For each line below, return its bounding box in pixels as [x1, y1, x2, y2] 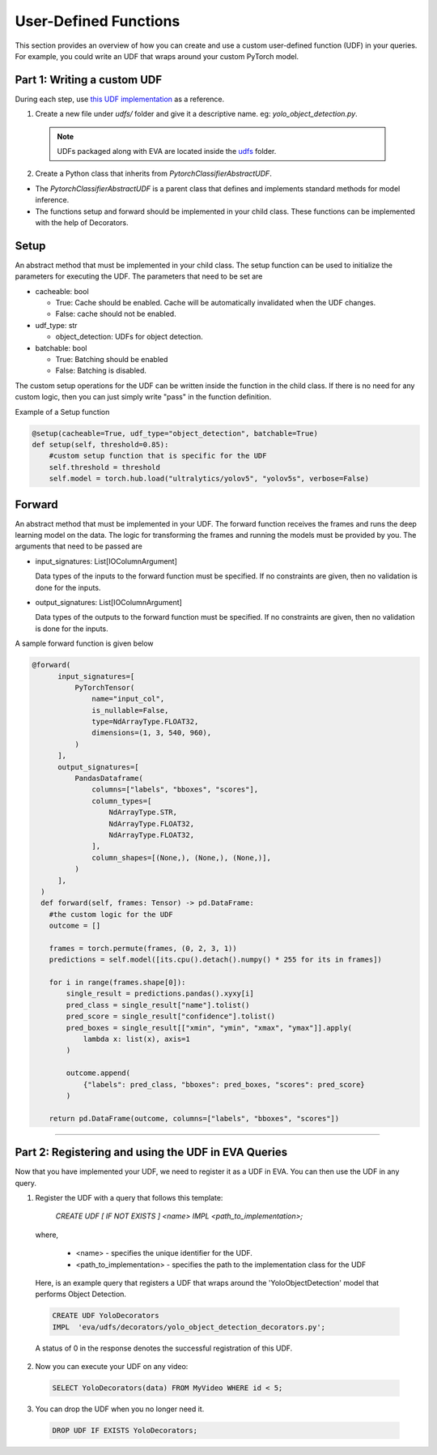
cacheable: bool [35, 286, 89, 296]
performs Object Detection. [35, 1289, 127, 1299]
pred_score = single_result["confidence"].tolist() [66, 1012, 276, 1021]
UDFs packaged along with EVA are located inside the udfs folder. [57, 147, 277, 156]
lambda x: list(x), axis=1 [83, 1035, 190, 1043]
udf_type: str [35, 320, 78, 330]
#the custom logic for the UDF [49, 910, 173, 919]
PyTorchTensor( [74, 683, 135, 692]
